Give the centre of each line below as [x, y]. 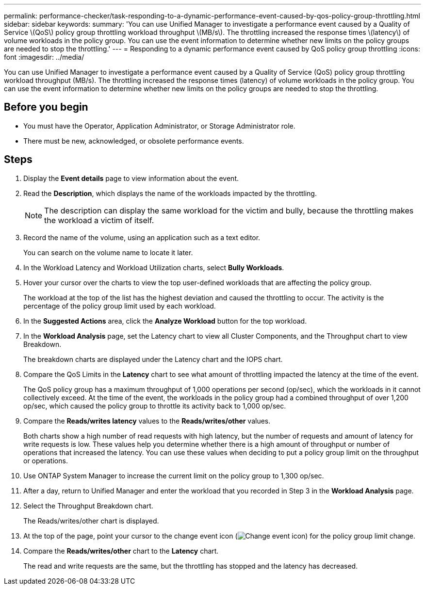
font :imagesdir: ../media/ [44, 57]
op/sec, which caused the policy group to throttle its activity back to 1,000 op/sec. [155, 406]
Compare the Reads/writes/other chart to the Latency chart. [121, 551]
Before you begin [46, 107]
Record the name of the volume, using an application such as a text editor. [142, 237]
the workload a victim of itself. [99, 220]
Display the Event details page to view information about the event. [131, 178]
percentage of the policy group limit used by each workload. [120, 306]
